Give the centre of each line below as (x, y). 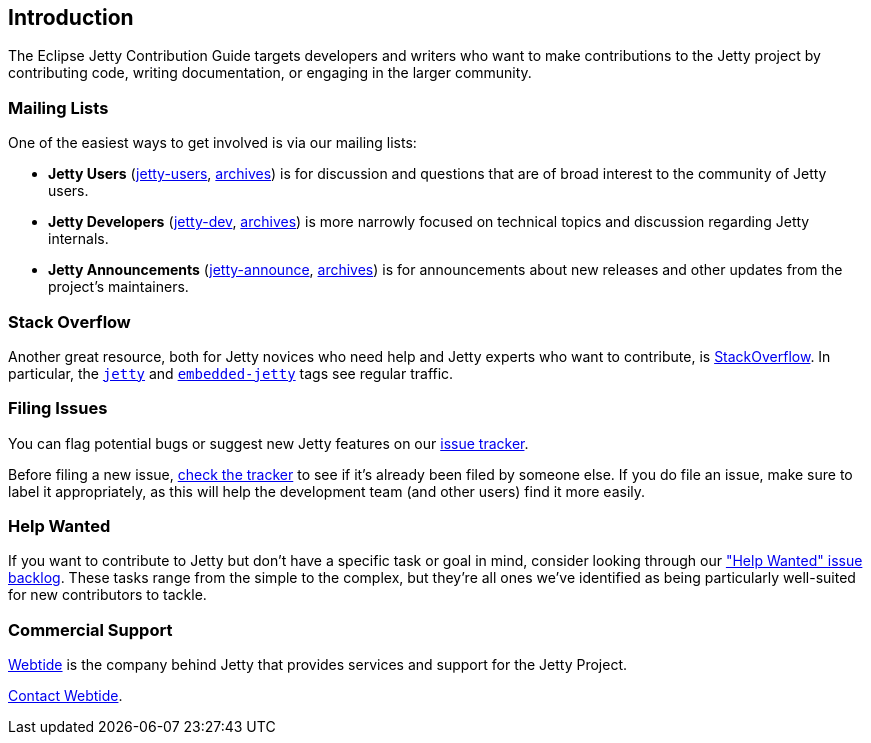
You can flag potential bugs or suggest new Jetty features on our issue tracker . (268, 443)
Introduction (71, 17)
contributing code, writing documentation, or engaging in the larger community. (270, 73)
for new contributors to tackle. (107, 595)
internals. (78, 239)
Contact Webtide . (65, 696)
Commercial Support (90, 629)
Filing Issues (58, 408)
